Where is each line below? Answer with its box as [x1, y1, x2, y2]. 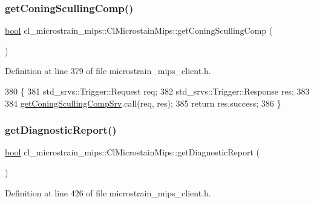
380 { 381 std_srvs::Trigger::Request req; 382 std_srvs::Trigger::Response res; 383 [5, 85, 310, 97]
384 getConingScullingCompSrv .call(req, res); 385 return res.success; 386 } [5, 96, 281, 109]
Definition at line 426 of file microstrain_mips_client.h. [5, 186, 211, 199]
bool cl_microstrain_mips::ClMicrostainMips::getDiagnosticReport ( [5, 146, 260, 158]
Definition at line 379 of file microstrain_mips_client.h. [5, 64, 211, 77]
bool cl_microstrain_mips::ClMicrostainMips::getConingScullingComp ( [5, 24, 273, 37]
